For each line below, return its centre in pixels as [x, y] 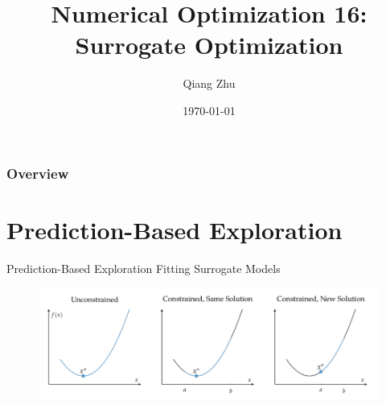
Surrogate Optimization [209, 45]
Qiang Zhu [209, 83]
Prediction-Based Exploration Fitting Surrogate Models [144, 268]
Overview [38, 173]
